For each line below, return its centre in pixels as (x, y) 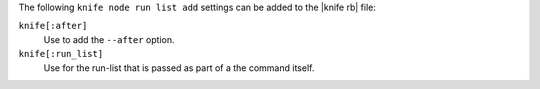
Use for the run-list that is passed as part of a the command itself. (179, 67)
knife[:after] (53, 26)
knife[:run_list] (61, 54)
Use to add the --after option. (109, 39)
